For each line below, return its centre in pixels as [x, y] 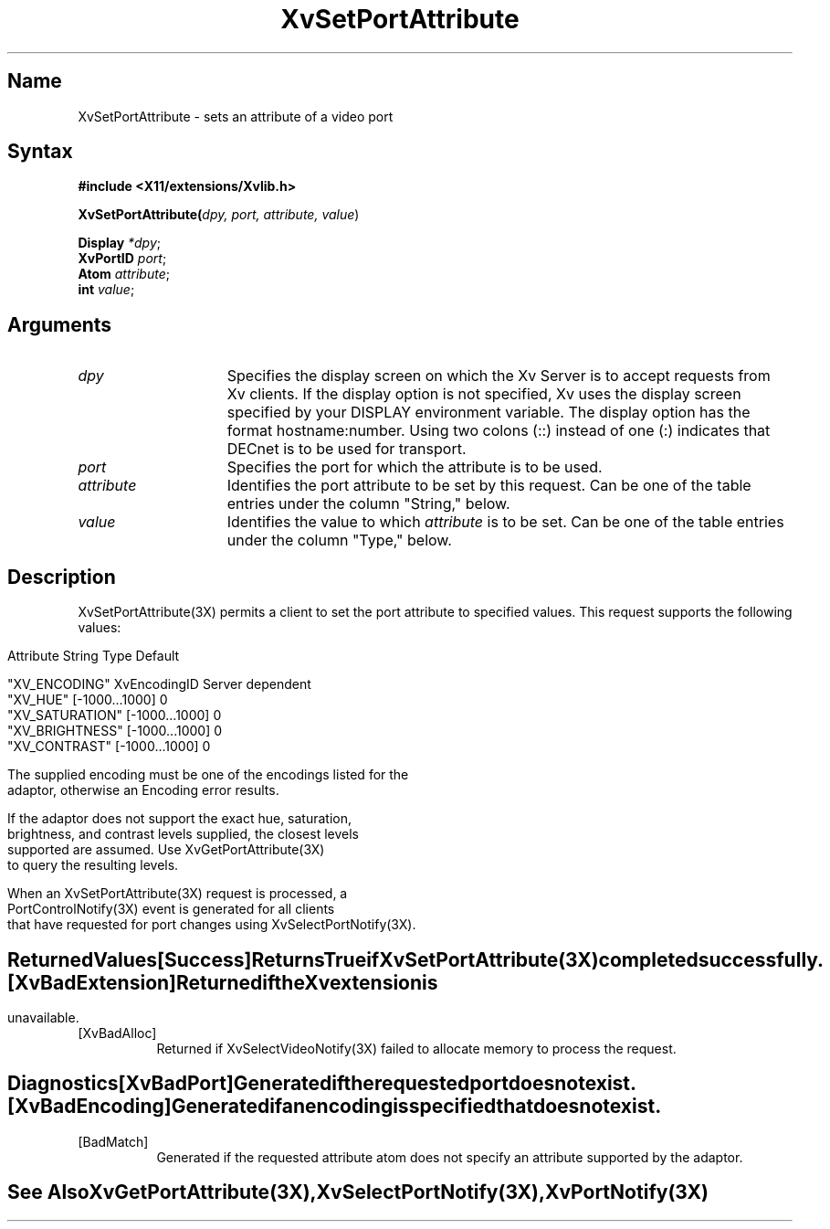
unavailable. [43, 1017]
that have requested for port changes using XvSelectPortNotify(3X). [212, 925]
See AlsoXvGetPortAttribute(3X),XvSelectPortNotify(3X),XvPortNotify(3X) [358, 1192]
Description [62, 577]
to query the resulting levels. [93, 865]
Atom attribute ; [124, 274]
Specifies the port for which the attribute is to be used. [415, 467]
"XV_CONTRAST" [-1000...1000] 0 [109, 747]
